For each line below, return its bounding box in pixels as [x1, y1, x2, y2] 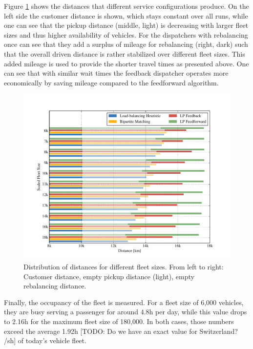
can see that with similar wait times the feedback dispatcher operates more [4, 68, 229, 78]
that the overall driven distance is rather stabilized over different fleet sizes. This [4, 48, 245, 59]
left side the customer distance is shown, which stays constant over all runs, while [4, 10, 248, 21]
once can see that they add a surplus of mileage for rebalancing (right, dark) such [4, 39, 248, 49]
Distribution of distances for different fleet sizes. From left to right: [23, 262, 224, 272]
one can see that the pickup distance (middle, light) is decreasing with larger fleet [4, 20, 249, 30]
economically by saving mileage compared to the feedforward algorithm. [4, 77, 219, 87]
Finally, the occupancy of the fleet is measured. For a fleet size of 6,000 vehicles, [4, 297, 244, 307]
